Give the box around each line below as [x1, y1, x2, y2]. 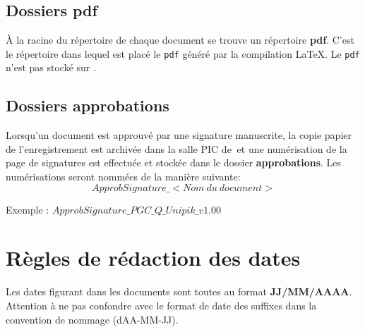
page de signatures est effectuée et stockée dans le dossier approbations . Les [6, 155, 342, 170]
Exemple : [6, 202, 49, 216]
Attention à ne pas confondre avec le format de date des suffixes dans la [6, 297, 317, 312]
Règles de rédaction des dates [6, 243, 301, 272]
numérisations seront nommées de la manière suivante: [6, 169, 241, 184]
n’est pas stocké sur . [6, 60, 96, 75]
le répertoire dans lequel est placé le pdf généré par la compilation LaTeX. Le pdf [6, 46, 360, 61]
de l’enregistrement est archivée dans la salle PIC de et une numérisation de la [6, 141, 347, 156]
